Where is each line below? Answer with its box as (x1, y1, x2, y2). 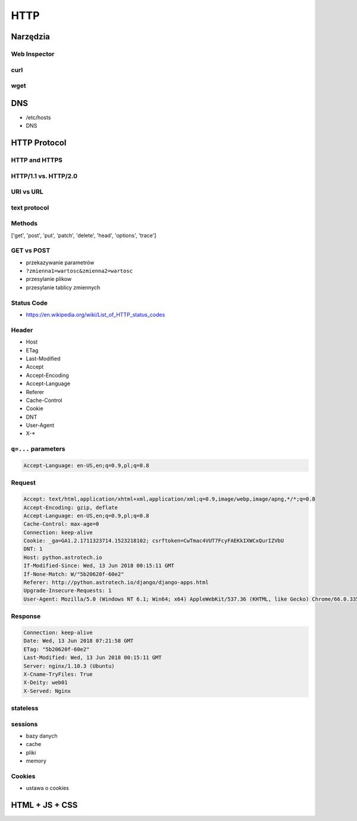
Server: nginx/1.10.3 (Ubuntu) (23, 663, 115, 669)
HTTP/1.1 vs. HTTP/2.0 (11, 171, 78, 180)
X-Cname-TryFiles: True (23, 670, 93, 678)
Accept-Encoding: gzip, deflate (23, 504, 118, 511)
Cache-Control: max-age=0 (23, 521, 99, 527)
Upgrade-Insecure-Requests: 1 (23, 587, 112, 594)
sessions (11, 720, 38, 728)
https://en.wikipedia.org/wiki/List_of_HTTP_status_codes (26, 311, 165, 319)
